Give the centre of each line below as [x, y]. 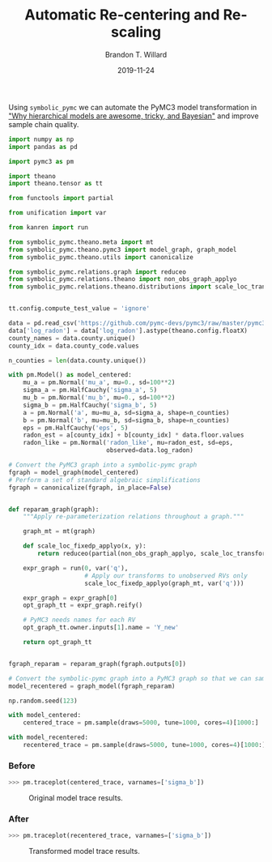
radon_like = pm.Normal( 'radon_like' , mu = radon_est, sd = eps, [128, 443]
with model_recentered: [49, 738]
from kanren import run [49, 228]
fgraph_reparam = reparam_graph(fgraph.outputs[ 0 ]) [97, 664]
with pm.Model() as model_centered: [70, 375]
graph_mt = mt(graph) [59, 531]
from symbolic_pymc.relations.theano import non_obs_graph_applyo [123, 280]
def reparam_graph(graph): [54, 509]
